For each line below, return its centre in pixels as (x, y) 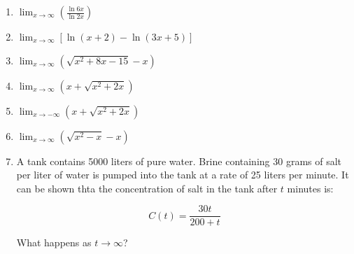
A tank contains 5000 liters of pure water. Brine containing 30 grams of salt (179, 161)
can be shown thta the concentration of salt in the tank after (147, 188)
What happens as (54, 242)
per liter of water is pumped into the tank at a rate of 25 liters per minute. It (183, 175)
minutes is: (310, 188)
